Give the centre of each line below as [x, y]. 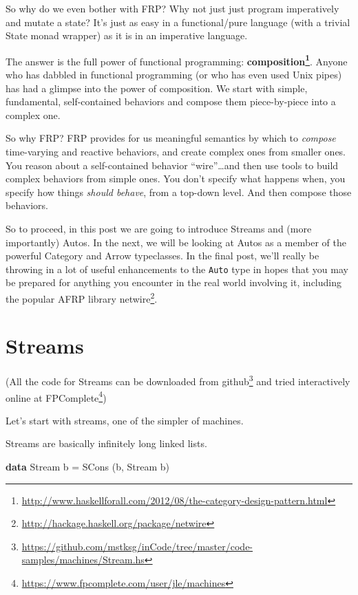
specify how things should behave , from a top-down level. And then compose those [179, 192]
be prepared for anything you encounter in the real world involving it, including [173, 282]
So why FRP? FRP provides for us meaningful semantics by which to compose [171, 138]
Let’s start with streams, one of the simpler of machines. [125, 420]
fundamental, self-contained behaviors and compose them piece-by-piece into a [171, 101]
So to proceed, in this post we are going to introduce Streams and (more [159, 228]
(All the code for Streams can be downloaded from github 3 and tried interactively [178, 380]
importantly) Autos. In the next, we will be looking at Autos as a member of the [176, 242]
